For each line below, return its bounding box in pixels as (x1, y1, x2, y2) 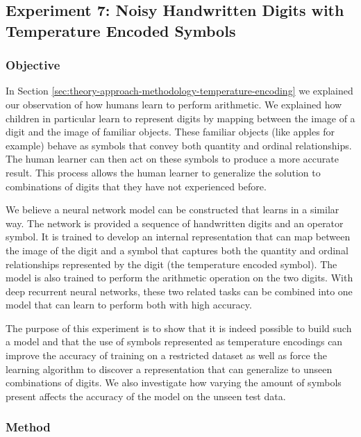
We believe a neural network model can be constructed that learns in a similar (6, 202, 339, 217)
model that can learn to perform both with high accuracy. (6, 297, 252, 312)
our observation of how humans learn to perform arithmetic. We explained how (6, 97, 342, 111)
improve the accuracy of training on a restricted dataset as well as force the (6, 348, 327, 363)
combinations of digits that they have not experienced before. (6, 179, 267, 193)
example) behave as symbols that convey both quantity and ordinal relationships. (6, 138, 352, 152)
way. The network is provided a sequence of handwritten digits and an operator (6, 215, 344, 230)
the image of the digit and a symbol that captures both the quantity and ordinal (6, 242, 349, 257)
